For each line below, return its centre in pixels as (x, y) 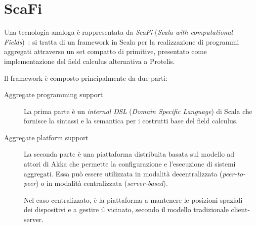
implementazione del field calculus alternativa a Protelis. (89, 61)
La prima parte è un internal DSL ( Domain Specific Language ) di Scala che (138, 111)
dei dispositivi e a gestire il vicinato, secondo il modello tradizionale (126, 209)
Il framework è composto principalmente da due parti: (86, 78)
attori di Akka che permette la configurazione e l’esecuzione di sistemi (130, 164)
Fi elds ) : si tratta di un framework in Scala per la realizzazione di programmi (122, 41)
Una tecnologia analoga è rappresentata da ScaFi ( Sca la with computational (118, 32)
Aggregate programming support (54, 94)
